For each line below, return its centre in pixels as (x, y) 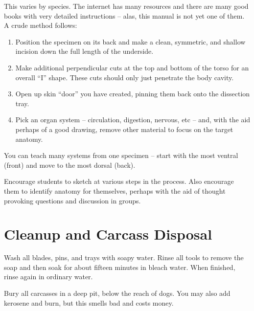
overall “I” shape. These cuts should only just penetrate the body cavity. (125, 77)
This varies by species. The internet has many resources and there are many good (126, 6)
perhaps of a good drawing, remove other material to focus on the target (124, 129)
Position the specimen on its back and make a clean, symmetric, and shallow (130, 41)
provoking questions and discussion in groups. (72, 200)
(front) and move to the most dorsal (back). (70, 165)
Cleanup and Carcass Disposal (108, 234)
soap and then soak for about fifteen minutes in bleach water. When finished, (120, 267)
